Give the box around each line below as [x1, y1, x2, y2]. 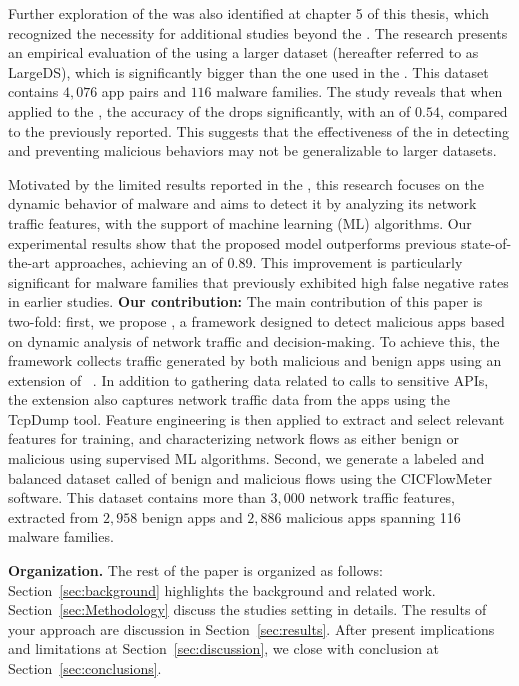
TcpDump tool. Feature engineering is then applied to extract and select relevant [8, 408, 505, 429]
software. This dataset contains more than [8, 487, 266, 508]
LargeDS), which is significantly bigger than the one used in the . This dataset [8, 61, 489, 82]
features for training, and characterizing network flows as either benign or [8, 428, 459, 449]
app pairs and [101, 81, 186, 102]
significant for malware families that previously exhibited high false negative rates [8, 271, 509, 292]
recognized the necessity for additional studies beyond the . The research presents [8, 22, 508, 43]
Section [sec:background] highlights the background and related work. [8, 579, 436, 600]
